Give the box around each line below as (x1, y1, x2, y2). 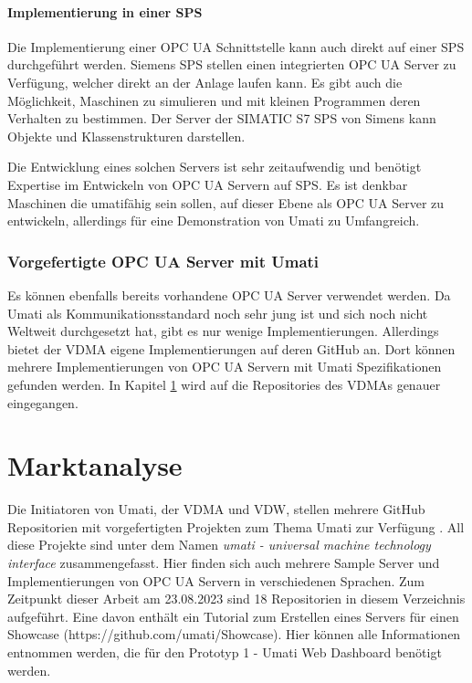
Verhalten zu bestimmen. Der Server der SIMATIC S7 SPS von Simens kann (7, 109, 436, 128)
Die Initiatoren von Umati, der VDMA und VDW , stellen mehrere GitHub (7, 499, 425, 519)
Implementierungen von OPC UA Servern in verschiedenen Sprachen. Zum (7, 571, 425, 590)
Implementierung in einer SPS (7, 2, 203, 21)
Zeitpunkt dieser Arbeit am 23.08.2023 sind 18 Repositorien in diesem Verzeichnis (7, 589, 466, 608)
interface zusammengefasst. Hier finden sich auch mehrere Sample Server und (7, 553, 440, 573)
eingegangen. (7, 393, 79, 412)
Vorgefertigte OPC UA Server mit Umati (7, 249, 320, 272)
